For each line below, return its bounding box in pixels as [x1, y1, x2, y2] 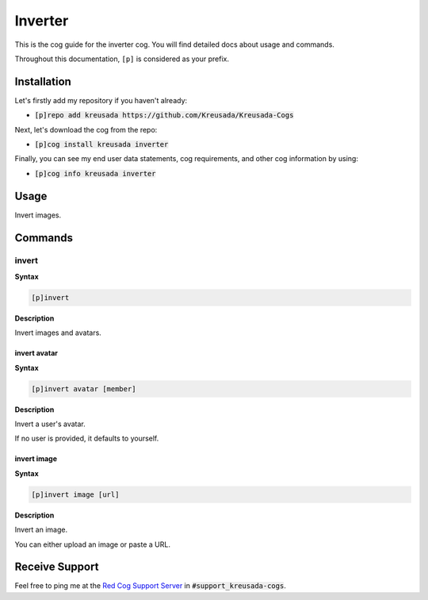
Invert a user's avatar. [14, 419, 86, 429]
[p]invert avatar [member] [31, 384, 136, 393]
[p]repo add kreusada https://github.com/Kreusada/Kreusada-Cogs [34, 111, 294, 120]
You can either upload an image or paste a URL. [14, 540, 170, 549]
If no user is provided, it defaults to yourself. [14, 433, 159, 444]
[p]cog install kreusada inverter [34, 140, 169, 149]
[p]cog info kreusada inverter [34, 169, 156, 178]
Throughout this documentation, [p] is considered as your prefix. [14, 54, 230, 63]
